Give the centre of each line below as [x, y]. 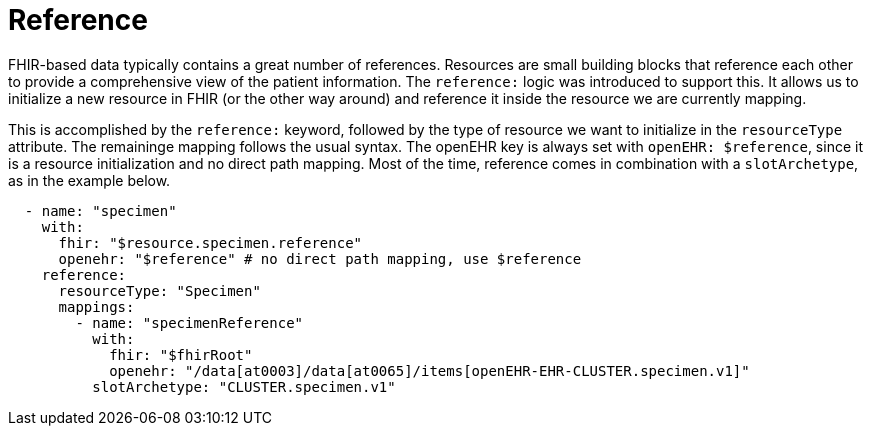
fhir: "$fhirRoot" [181, 354]
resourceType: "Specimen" [159, 290]
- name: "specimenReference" [189, 322]
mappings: [96, 306]
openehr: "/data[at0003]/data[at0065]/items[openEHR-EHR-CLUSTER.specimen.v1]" [429, 370]
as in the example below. [89, 180]
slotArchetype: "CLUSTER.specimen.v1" [244, 386]
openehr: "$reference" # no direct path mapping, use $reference [320, 258]
